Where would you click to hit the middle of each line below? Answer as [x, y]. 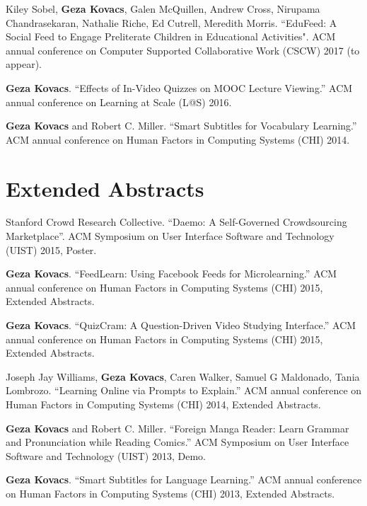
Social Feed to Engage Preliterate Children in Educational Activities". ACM [171, 36]
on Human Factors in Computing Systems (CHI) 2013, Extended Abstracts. [170, 493]
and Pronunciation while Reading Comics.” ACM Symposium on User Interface [177, 442]
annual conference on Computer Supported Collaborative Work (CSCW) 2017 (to [183, 50]
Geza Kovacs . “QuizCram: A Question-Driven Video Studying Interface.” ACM [181, 325]
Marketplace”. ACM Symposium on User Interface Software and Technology [170, 236]
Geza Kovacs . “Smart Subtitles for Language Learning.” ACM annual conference [184, 479]
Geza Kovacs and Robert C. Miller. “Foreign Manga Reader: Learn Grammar [177, 428]
